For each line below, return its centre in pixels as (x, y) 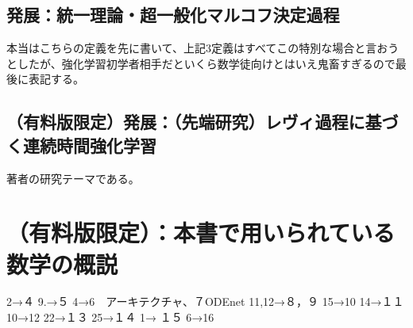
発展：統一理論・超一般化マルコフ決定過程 (173, 15)
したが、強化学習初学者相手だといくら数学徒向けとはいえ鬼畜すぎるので (206, 63)
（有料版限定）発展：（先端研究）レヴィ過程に (186, 122)
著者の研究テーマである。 (73, 178)
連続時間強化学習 (89, 145)
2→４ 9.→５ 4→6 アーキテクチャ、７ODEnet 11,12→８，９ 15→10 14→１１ (205, 301)
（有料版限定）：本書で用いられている (201, 233)
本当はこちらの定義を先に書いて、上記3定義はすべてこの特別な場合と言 (192, 48)
